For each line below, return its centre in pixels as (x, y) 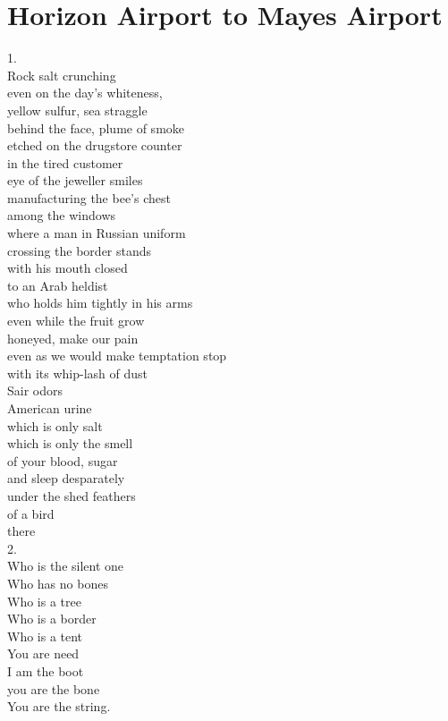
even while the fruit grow (76, 321)
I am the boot (46, 670)
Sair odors (35, 390)
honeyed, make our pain (73, 338)
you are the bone (54, 688)
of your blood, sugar (63, 460)
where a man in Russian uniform (97, 233)
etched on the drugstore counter (95, 145)
